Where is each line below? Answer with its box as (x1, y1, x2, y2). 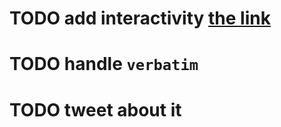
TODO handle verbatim (9, 53, 199, 76)
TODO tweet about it (9, 98, 182, 121)
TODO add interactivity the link (9, 7, 271, 30)
